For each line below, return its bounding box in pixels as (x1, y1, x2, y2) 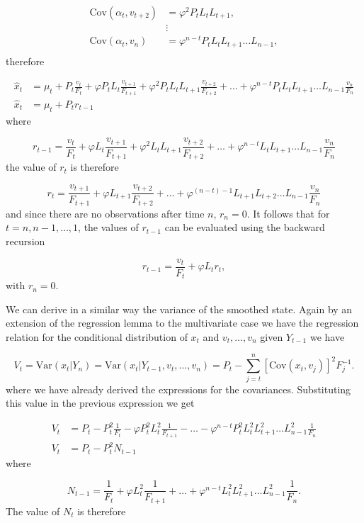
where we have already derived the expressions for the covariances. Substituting (6, 381, 351, 396)
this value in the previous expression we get (6, 395, 195, 410)
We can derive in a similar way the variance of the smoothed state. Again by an (6, 301, 353, 316)
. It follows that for (246, 206, 330, 220)
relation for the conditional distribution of (6, 329, 188, 344)
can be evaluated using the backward (164, 220, 325, 235)
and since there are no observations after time (6, 206, 205, 220)
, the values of (78, 220, 139, 235)
